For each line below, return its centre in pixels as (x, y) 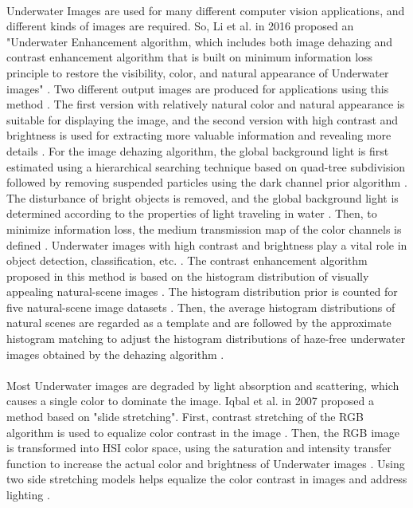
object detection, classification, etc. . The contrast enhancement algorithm (187, 260)
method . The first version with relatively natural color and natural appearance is (206, 104)
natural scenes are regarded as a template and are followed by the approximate (199, 323)
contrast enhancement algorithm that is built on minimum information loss (190, 57)
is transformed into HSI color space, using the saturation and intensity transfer (199, 448)
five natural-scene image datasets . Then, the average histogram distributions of (201, 307)
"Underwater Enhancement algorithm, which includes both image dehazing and (200, 41)
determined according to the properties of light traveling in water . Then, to (192, 213)
